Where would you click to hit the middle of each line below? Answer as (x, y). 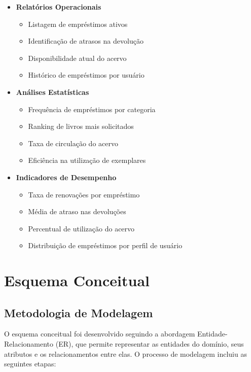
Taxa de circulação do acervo (73, 143)
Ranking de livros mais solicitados (81, 126)
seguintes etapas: (30, 364)
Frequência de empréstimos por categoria (92, 109)
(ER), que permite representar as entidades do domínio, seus (150, 344)
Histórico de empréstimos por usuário (86, 75)
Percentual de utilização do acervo (81, 228)
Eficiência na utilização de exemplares (87, 160)
